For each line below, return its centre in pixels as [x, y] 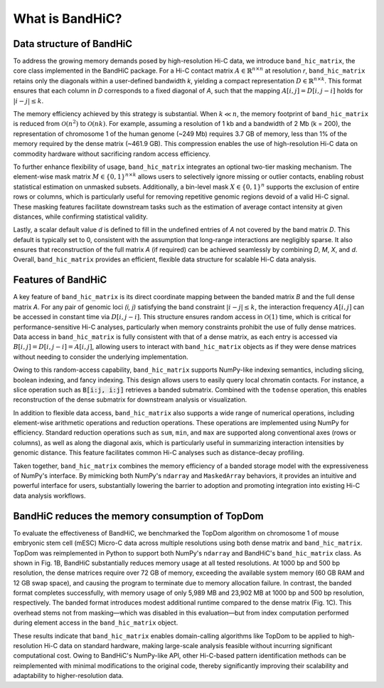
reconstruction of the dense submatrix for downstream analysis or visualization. [130, 400]
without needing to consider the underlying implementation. [101, 357]
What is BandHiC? [68, 19]
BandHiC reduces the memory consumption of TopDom [139, 516]
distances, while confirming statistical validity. [81, 217]
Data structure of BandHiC [73, 44]
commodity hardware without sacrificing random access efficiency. [112, 154]
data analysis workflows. [49, 496]
